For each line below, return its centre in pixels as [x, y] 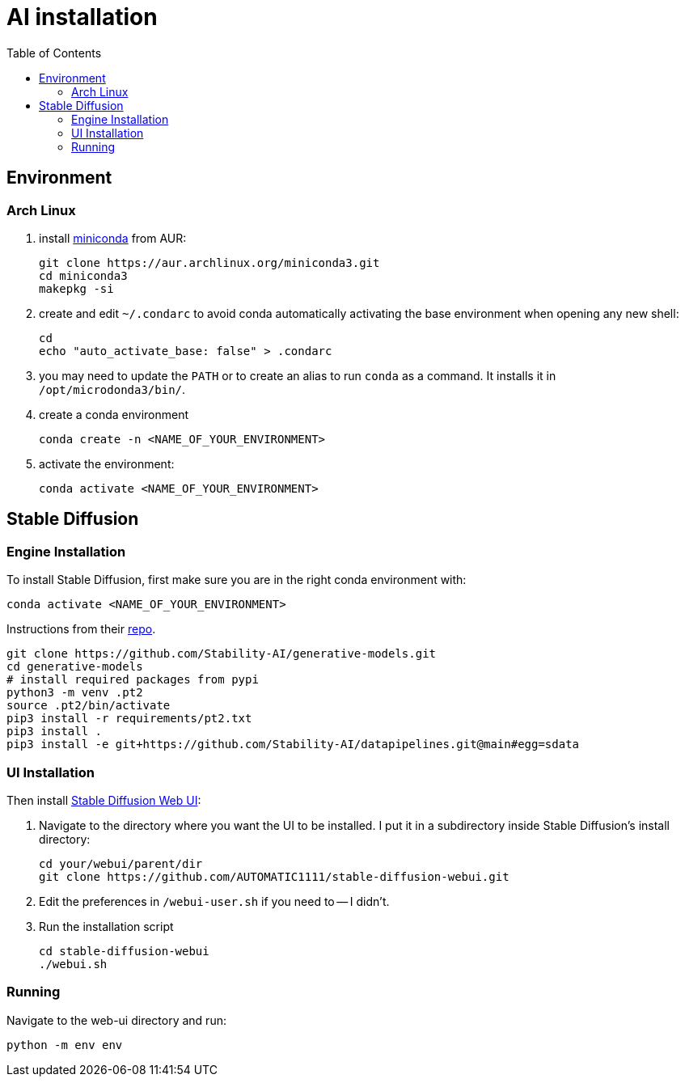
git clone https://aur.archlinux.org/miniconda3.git [209, 262]
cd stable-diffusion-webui [124, 951]
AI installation [82, 17]
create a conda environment [114, 414]
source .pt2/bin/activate [89, 706]
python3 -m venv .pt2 [75, 693]
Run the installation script [106, 926]
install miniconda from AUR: [113, 238]
